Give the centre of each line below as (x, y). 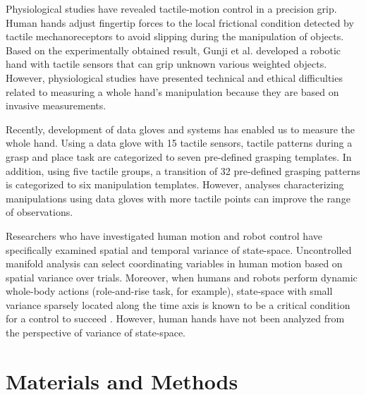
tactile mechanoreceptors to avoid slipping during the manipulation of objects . (175, 36)
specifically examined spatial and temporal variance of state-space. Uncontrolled (179, 249)
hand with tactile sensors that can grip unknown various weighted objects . (166, 64)
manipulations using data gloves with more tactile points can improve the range (178, 198)
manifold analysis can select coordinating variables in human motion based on (174, 263)
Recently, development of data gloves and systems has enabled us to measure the (180, 129)
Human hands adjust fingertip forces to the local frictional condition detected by (180, 22)
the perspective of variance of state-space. (96, 333)
